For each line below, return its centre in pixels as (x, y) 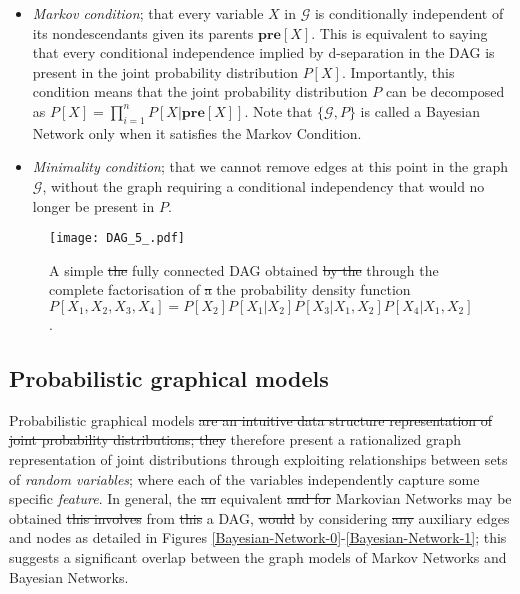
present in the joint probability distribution (165, 71)
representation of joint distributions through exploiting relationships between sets (258, 458)
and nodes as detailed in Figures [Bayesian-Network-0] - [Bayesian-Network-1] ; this (258, 537)
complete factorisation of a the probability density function (230, 289)
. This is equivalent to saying (399, 32)
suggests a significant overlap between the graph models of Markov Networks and (258, 556)
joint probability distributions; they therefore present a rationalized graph (235, 439)
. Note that (278, 110)
